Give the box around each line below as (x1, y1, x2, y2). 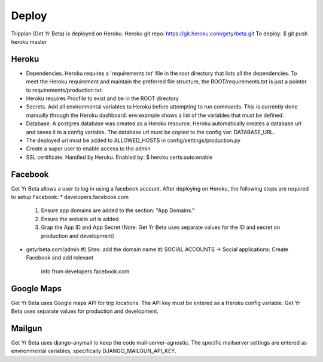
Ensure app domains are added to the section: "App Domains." (41, 207, 195, 214)
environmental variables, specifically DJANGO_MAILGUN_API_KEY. (11, 348, 176, 355)
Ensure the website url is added (41, 215, 119, 222)
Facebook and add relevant (26, 254, 94, 261)
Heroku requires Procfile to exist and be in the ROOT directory (26, 95, 179, 102)
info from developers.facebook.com (41, 267, 130, 275)
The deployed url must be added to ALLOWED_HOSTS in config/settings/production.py (26, 137, 241, 144)
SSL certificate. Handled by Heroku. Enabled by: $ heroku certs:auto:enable (26, 153, 213, 161)
